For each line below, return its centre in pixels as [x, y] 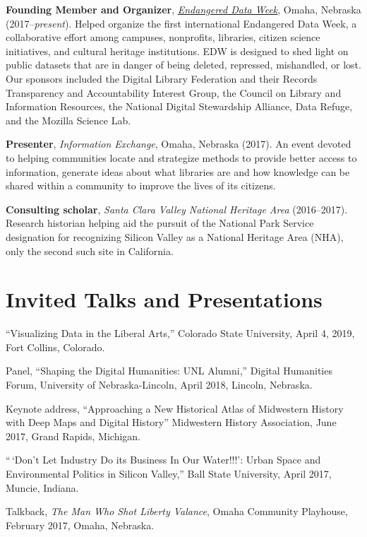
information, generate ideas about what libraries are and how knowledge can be [178, 171]
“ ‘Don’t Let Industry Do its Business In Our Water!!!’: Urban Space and [163, 460]
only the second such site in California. [90, 250]
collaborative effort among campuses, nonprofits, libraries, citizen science [163, 37]
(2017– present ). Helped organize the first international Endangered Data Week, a [181, 23]
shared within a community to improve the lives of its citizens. [141, 185]
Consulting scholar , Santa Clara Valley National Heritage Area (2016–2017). [177, 209]
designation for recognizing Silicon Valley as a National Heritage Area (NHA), [175, 236]
